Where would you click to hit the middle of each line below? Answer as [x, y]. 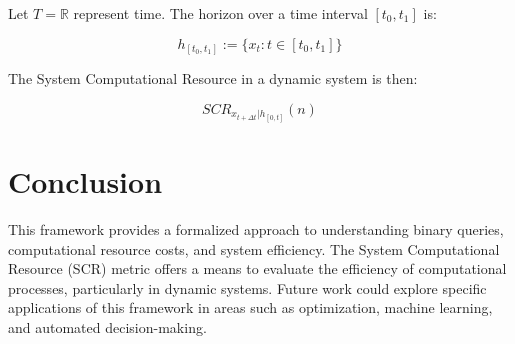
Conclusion [85, 180]
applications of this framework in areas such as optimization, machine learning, [250, 307]
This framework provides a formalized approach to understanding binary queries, [256, 228]
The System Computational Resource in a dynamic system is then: [213, 78]
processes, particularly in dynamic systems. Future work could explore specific [247, 287]
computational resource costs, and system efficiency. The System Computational [254, 248]
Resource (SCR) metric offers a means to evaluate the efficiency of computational [257, 268]
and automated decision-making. [107, 326]
